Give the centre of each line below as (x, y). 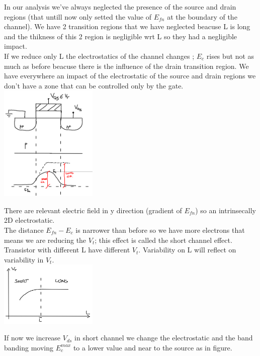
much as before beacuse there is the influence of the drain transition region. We (126, 66)
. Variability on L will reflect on (187, 250)
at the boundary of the (202, 16)
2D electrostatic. (29, 220)
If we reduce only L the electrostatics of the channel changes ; (99, 56)
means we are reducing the (45, 240)
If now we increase (32, 338)
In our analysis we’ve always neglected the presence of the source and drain (120, 7)
